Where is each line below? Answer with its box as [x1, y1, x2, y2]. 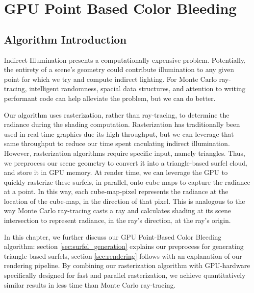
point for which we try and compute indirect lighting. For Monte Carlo [4, 73, 217, 84]
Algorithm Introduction [4, 31, 127, 47]
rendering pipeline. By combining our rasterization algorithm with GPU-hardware [4, 260, 250, 270]
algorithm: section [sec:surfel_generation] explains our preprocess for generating [4, 241, 244, 251]
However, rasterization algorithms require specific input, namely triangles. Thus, [4, 147, 245, 158]
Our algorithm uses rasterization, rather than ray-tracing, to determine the [4, 109, 229, 120]
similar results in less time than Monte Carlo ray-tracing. [4, 279, 176, 290]
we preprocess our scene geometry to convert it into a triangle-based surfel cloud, [4, 157, 248, 168]
